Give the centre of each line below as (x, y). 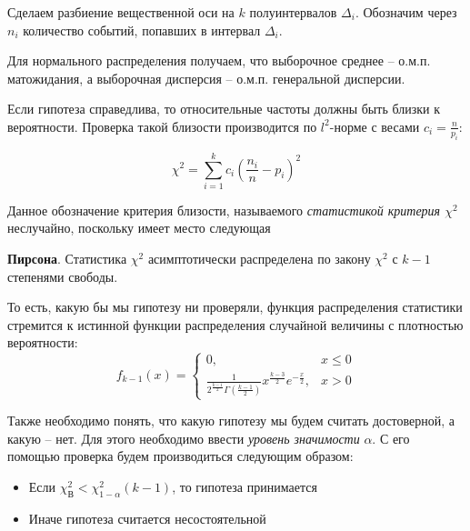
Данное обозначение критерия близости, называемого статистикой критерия (224, 210)
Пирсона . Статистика (67, 259)
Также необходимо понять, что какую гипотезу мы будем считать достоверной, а (231, 421)
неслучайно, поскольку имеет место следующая (139, 228)
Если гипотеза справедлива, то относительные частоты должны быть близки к (224, 109)
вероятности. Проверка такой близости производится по (162, 126)
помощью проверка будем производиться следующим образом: (180, 456)
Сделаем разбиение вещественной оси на (121, 12)
